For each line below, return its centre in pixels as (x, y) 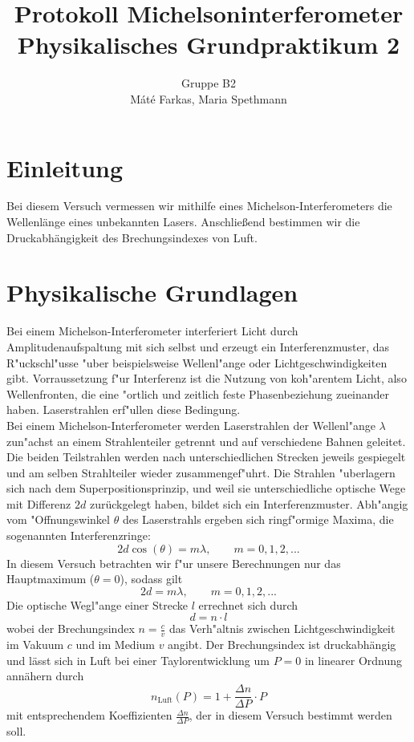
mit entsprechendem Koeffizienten (89, 715)
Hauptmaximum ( (51, 579)
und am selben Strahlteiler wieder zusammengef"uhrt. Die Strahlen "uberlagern (201, 472)
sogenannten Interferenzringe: (79, 535)
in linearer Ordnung (353, 660)
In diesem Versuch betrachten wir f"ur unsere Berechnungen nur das (174, 563)
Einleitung (65, 167)
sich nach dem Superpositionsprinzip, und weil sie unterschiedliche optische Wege (206, 488)
